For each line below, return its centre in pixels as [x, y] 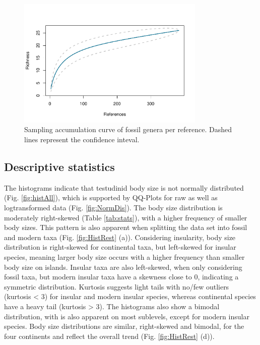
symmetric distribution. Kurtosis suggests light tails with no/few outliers [117, 286]
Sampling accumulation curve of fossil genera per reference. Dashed [128, 129]
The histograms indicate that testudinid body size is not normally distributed [124, 187]
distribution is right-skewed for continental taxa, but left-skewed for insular [120, 247]
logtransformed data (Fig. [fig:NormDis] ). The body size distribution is [113, 207]
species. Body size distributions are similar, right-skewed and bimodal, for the [124, 326]
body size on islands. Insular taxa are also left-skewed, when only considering [123, 267]
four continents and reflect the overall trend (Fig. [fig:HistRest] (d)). [109, 336]
